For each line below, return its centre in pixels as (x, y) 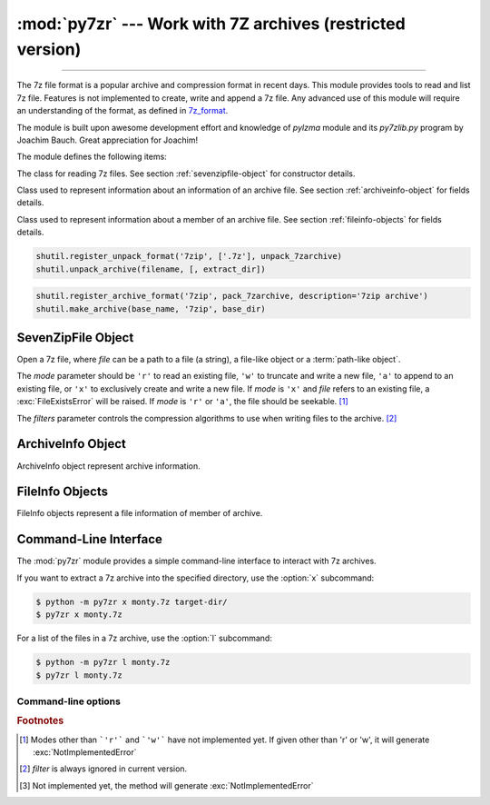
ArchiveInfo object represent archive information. (108, 466)
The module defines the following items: (92, 157)
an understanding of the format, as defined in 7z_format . (122, 111)
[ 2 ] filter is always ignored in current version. (103, 769)
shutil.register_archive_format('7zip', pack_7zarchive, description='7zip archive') (232, 296)
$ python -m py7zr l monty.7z (103, 662)
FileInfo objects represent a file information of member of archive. (140, 513)
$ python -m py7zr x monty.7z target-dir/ (132, 601)
